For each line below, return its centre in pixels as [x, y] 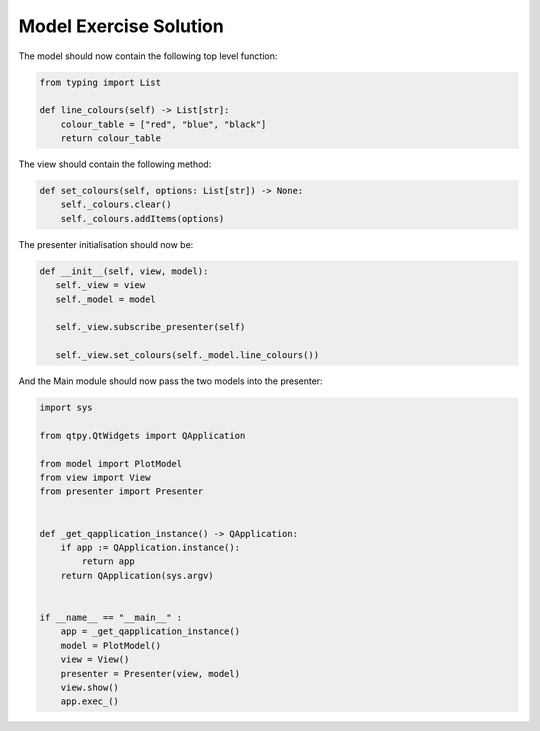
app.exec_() [90, 701]
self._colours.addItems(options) [142, 218]
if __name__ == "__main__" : [111, 617]
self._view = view [100, 285]
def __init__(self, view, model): [124, 271]
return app [108, 561]
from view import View [95, 478]
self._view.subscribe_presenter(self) [150, 327]
